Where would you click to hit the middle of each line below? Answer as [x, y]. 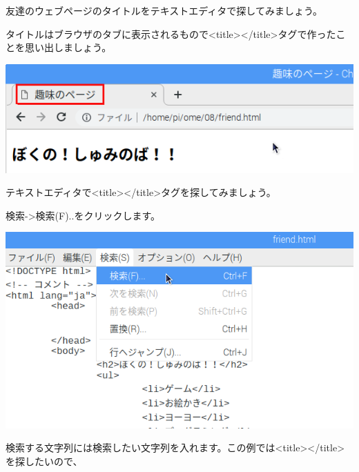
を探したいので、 [44, 461]
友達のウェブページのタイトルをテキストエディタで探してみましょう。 [164, 10]
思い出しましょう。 [68, 47]
